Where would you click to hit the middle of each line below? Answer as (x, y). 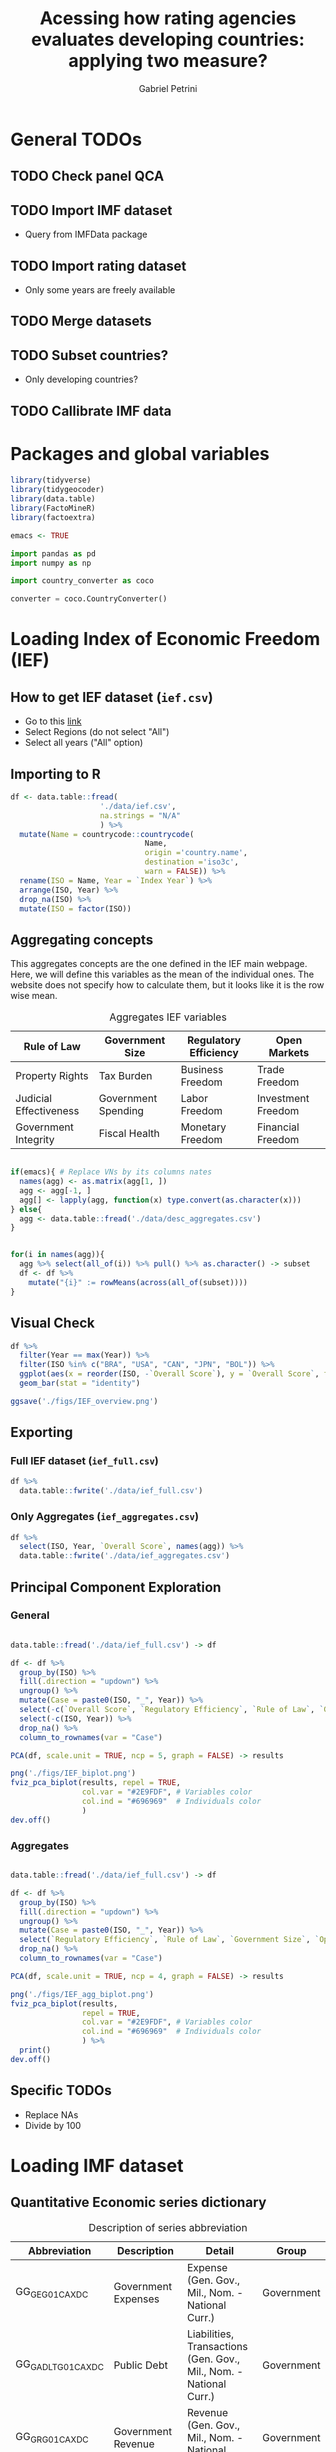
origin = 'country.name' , (196, 853)
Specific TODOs (61, 2090)
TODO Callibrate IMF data (91, 410)
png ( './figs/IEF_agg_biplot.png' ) (82, 1994)
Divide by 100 (53, 2125)
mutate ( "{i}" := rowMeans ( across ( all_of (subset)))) (138, 1282)
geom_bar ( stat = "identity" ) (80, 1383)
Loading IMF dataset (97, 2165)
